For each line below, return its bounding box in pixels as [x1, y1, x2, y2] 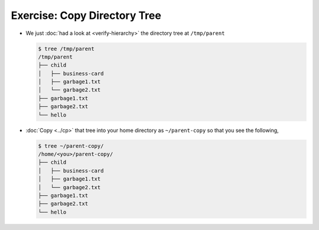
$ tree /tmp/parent [38, 45, 95, 52]
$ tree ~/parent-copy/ [38, 142, 104, 149]
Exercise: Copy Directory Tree [11, 9, 162, 22]
